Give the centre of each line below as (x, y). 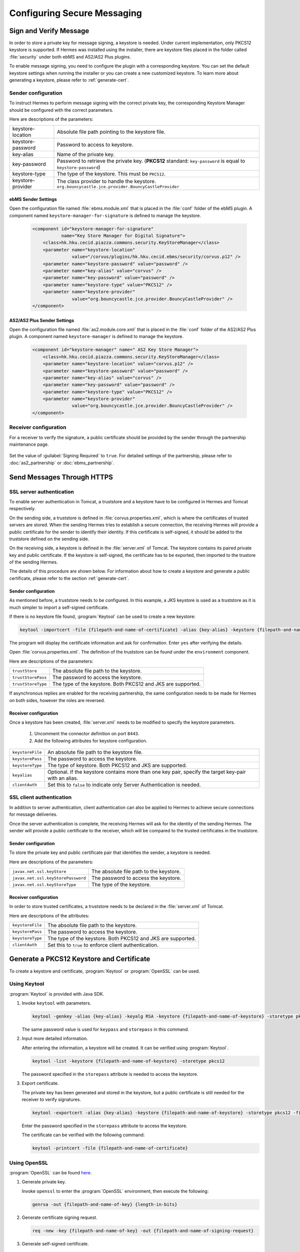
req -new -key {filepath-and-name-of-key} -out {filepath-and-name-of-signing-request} (143, 1230)
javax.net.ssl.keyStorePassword (49, 878)
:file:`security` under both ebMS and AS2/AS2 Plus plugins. (70, 57)
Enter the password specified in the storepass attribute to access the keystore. (104, 1126)
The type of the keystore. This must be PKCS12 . (111, 174)
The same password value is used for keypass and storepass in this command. (105, 1029)
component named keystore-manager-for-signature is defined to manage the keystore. (105, 215)
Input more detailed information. (55, 1039)
